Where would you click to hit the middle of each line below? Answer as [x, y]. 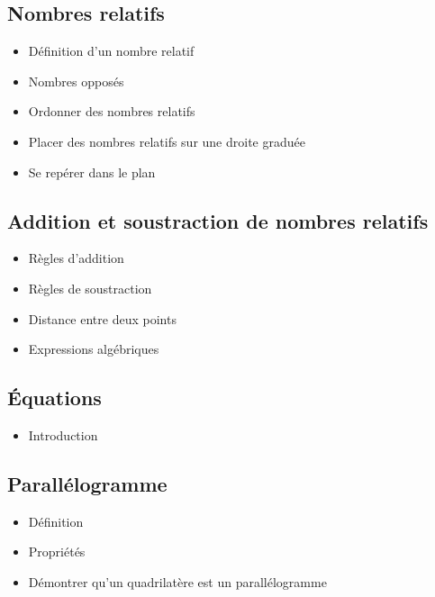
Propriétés [57, 552]
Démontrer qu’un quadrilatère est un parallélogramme [177, 581]
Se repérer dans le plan [92, 172]
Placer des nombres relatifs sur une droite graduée [167, 141]
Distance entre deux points [102, 318]
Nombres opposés [76, 81]
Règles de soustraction [90, 288]
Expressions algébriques [94, 349]
